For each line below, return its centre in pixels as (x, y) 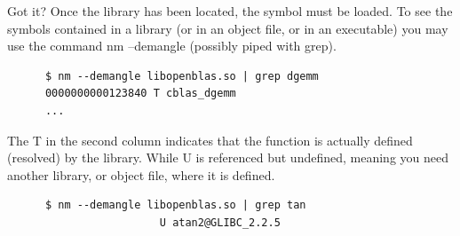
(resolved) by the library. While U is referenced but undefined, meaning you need (228, 157)
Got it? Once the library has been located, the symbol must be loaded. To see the (230, 11)
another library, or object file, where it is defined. (141, 174)
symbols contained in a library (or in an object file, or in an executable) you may (228, 28)
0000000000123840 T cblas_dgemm (140, 94)
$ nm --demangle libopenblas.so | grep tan (175, 205)
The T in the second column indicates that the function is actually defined (210, 140)
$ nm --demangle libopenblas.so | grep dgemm (182, 76)
